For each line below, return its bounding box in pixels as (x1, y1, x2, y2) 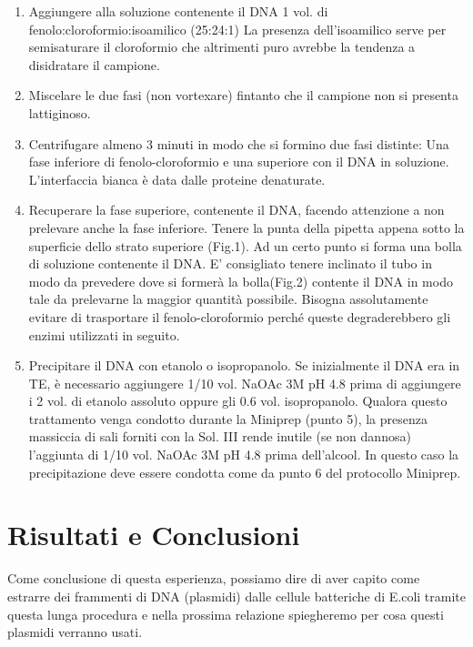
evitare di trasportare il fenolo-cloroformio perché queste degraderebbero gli (28, 307, 451, 326)
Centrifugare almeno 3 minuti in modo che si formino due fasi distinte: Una (28, 134, 449, 153)
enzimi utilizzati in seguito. (28, 325, 180, 344)
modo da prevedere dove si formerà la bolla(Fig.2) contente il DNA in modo (28, 271, 453, 290)
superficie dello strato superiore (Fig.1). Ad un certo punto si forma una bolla (28, 236, 462, 255)
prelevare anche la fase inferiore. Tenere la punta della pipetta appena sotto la (28, 217, 465, 237)
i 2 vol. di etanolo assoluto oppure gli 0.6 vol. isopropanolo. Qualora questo (28, 391, 448, 410)
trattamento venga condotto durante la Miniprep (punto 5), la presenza (28, 409, 428, 428)
